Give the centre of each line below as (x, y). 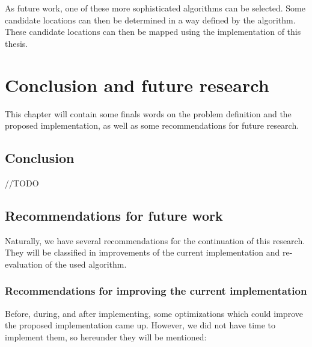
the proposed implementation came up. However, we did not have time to (140, 325)
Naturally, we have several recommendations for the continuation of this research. (155, 240)
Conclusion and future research (137, 84)
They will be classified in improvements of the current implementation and (142, 252)
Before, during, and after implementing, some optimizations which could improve (154, 313)
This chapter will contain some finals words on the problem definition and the (148, 113)
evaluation (24, 264)
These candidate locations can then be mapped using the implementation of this (153, 32)
